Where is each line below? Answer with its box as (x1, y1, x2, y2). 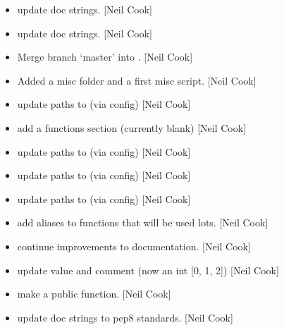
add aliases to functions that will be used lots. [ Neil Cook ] (17, 215, 268, 230)
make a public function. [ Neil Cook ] (17, 286, 171, 301)
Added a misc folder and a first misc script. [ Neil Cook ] (17, 73, 257, 87)
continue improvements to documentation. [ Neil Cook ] (17, 238, 251, 253)
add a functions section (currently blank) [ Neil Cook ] (17, 120, 247, 135)
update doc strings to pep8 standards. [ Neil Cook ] (17, 310, 233, 324)
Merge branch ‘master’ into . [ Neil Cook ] (17, 49, 193, 64)
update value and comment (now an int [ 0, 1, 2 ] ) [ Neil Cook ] (17, 262, 279, 277)
